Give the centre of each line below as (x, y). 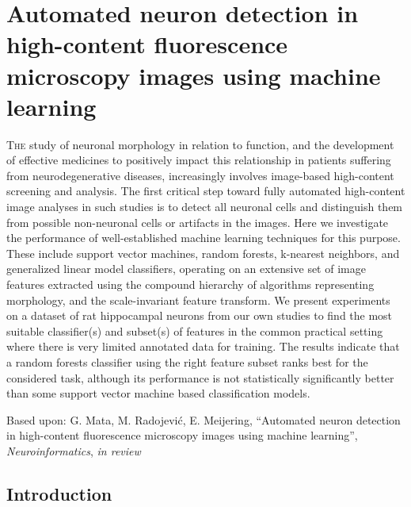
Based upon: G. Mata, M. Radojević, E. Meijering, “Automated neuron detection (204, 419)
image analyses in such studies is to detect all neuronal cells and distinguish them (205, 207)
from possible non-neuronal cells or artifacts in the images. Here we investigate (198, 222)
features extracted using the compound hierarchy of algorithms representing (190, 284)
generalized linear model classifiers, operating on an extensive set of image (186, 269)
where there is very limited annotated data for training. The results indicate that (203, 346)
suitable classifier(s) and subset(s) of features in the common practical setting (195, 330)
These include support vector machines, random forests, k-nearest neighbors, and (203, 253)
